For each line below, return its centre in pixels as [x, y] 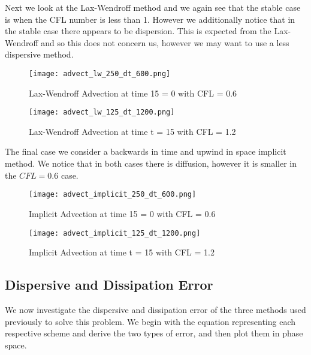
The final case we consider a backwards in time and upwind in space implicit [146, 151]
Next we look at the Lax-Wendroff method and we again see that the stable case [153, 7]
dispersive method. [39, 54]
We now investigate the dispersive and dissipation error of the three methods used [155, 309]
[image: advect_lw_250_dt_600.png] [100, 73]
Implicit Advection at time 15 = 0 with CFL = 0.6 [122, 213]
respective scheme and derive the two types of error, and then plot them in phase [154, 333]
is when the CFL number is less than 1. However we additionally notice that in [150, 19]
